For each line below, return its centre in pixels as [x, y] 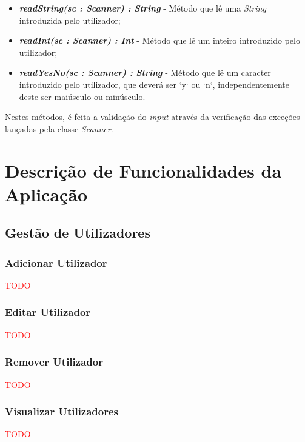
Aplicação [46, 194]
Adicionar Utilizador [56, 262]
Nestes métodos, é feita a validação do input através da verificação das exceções [152, 117]
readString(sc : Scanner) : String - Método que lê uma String [142, 8]
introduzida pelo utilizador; [70, 20]
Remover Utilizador [54, 362]
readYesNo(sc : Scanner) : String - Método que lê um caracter [145, 72]
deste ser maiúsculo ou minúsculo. [82, 96]
